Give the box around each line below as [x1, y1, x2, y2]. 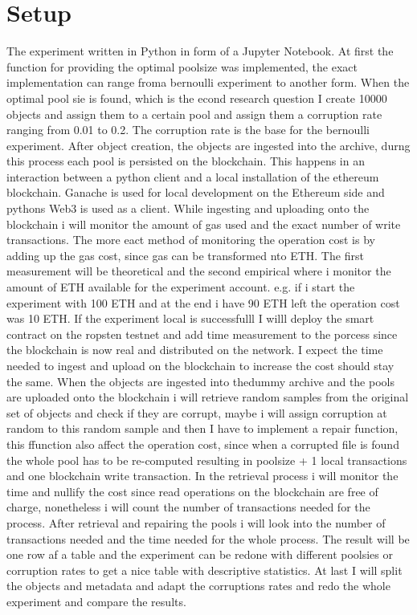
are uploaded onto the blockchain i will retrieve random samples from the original [6, 389, 409, 405]
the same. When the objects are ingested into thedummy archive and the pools [6, 373, 395, 389]
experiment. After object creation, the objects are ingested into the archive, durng [6, 136, 411, 153]
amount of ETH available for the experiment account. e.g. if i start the [6, 279, 355, 295]
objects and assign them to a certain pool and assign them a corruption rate [6, 105, 382, 122]
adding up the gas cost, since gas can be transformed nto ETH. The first [6, 246, 364, 263]
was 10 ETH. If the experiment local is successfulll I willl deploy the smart [6, 310, 374, 327]
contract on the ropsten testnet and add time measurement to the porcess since [6, 325, 398, 342]
